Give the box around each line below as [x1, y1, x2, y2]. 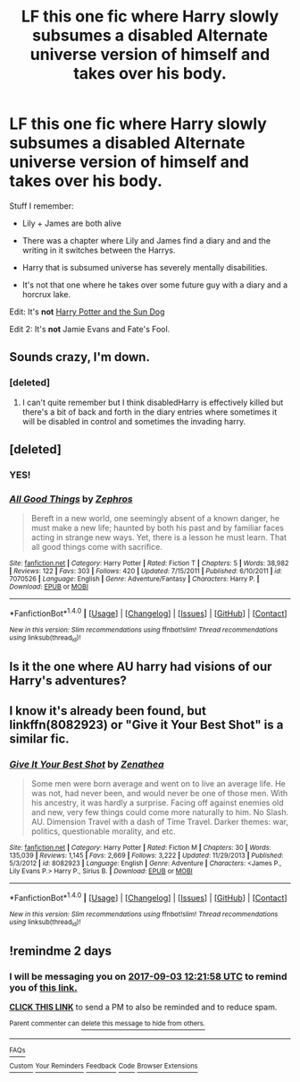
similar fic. [9, 732, 70, 746]
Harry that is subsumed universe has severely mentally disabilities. [21, 262, 268, 272]
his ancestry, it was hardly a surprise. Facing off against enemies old [30, 797, 284, 808]
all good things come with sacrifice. [30, 542, 162, 553]
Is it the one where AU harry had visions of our [9, 658, 272, 674]
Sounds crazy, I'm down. [9, 349, 150, 365]
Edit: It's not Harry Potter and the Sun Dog [9, 306, 165, 317]
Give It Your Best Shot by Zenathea [9, 758, 164, 770]
